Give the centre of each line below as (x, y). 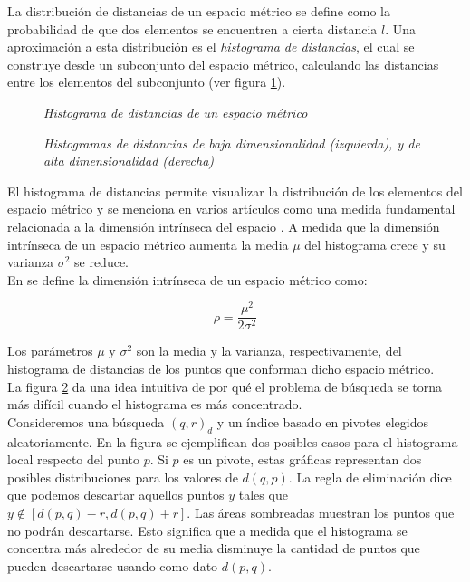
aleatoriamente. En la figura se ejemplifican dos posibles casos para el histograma (233, 441)
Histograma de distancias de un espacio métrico (176, 112)
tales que (263, 495)
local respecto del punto (73, 459)
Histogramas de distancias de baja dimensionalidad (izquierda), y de (232, 143)
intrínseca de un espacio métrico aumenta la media (148, 244)
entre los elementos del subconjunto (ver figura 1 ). (147, 82)
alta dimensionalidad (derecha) (129, 161)
